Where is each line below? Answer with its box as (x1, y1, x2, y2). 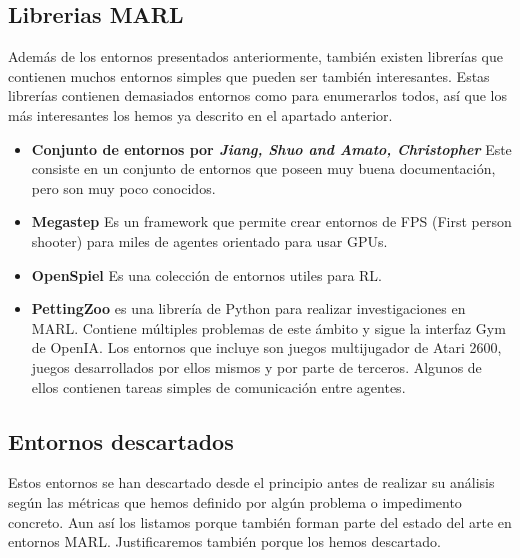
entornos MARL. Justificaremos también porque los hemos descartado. (8, 531, 441, 552)
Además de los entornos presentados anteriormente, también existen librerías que (8, 46, 504, 67)
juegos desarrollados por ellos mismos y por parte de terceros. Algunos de (31, 356, 482, 377)
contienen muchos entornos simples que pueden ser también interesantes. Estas (8, 65, 490, 86)
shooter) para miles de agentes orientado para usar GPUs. (31, 230, 388, 251)
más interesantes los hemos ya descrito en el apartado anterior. (8, 104, 393, 125)
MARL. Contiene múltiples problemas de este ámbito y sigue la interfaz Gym (31, 317, 506, 338)
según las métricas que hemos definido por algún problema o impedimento (8, 491, 462, 512)
